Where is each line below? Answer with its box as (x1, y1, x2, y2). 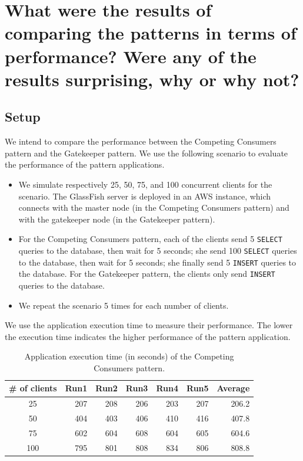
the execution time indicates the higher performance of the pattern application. (5, 330, 291, 342)
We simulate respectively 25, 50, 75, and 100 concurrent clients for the (18, 178, 272, 190)
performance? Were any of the (5, 44, 257, 68)
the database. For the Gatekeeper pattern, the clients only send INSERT (18, 267, 275, 280)
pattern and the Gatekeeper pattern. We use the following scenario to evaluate (5, 146, 288, 159)
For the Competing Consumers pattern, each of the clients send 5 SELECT (18, 233, 282, 245)
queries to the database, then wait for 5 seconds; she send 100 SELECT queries (18, 244, 297, 256)
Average (217, 382, 250, 394)
